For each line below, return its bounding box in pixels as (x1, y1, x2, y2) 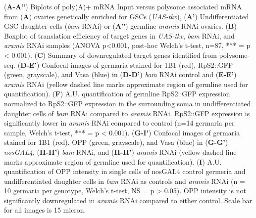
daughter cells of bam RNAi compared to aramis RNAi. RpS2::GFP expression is (4, 108, 250, 118)
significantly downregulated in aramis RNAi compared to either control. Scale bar (4, 195, 253, 205)
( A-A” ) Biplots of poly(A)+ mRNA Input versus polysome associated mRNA (4, 1, 242, 11)
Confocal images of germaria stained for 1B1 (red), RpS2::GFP (41, 59, 233, 70)
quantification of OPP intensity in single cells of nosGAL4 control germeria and (4, 166, 246, 176)
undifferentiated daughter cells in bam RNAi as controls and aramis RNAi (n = (4, 175, 245, 186)
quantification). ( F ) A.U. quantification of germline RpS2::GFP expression (4, 88, 230, 99)
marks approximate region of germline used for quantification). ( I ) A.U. (4, 156, 222, 167)
